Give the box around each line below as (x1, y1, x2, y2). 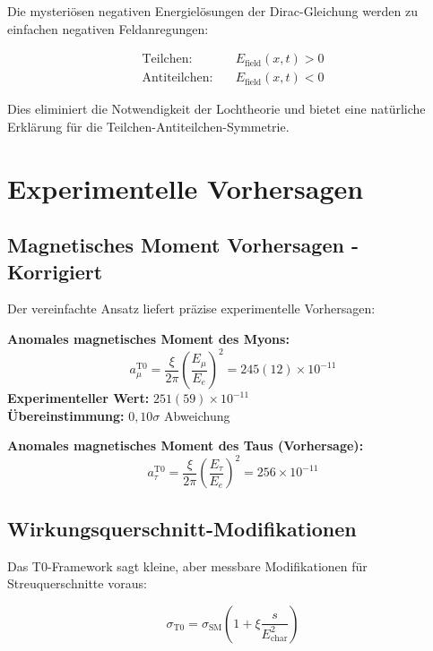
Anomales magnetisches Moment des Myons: (7, 330, 290, 347)
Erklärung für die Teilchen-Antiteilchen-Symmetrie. (7, 116, 290, 135)
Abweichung (164, 406, 230, 424)
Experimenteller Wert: (7, 389, 150, 407)
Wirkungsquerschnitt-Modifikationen (7, 514, 357, 542)
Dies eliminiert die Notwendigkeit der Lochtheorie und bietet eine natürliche (7, 99, 426, 118)
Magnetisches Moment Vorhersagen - (7, 231, 359, 259)
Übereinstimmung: (7, 406, 125, 424)
